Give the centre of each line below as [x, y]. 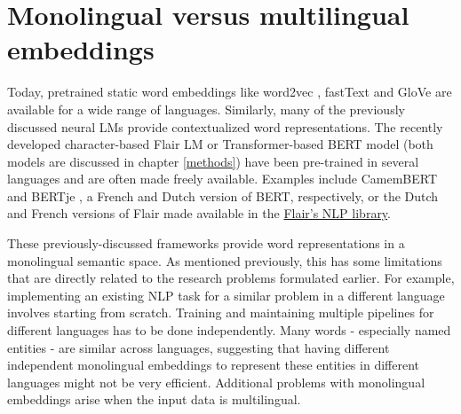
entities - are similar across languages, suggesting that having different [199, 347]
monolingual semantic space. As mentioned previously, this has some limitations [225, 260]
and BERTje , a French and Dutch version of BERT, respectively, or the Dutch [223, 195]
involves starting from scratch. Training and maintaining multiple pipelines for [221, 312]
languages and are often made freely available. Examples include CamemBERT [222, 179]
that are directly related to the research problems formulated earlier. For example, [231, 278]
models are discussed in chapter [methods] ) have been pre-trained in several [213, 161]
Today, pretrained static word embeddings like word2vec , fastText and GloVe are [230, 92]
